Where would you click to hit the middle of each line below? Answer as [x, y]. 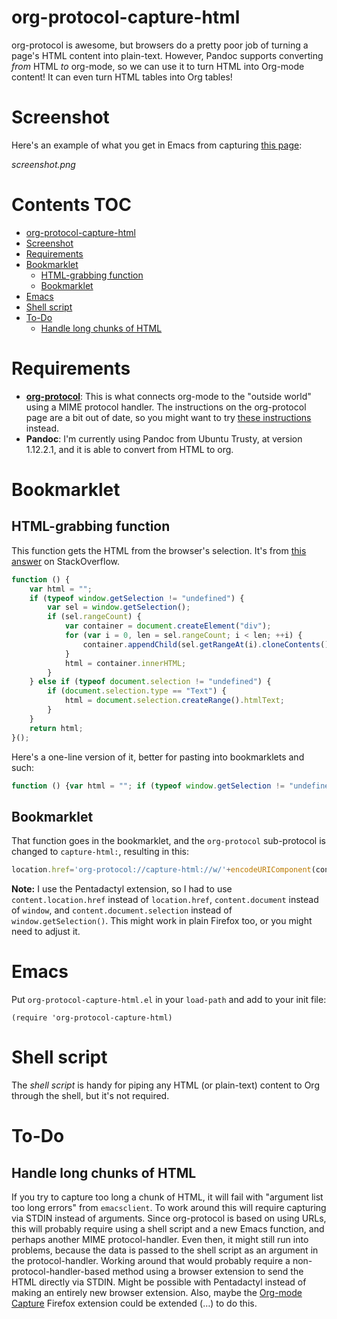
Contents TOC [71, 205]
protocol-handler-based [61, 1271]
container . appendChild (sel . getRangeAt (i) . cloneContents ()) [208, 644]
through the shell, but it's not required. [90, 1095]
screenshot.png [43, 164]
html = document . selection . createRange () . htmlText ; [174, 701]
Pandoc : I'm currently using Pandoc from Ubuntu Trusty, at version [164, 438]
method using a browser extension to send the [208, 1271]
